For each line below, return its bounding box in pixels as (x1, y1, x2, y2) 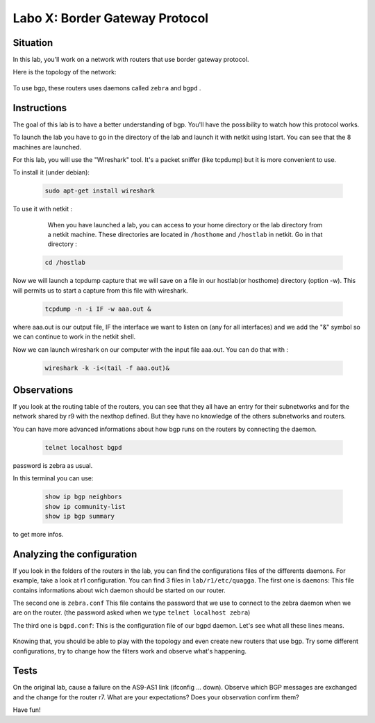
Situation (12, 37, 53, 49)
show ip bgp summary (44, 512, 115, 520)
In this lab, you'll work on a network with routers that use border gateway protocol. (12, 56, 249, 64)
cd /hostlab (44, 259, 86, 267)
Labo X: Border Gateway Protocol (12, 10, 208, 26)
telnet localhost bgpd (44, 444, 122, 451)
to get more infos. (12, 530, 64, 538)
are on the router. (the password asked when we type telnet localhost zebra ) (12, 608, 251, 617)
